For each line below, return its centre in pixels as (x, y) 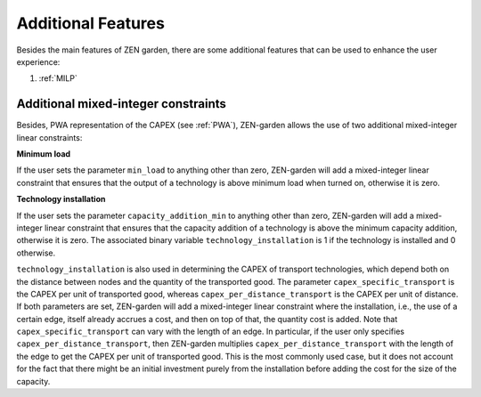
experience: (38, 61)
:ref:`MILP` (58, 78)
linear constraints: (49, 137)
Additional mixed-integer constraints (122, 104)
